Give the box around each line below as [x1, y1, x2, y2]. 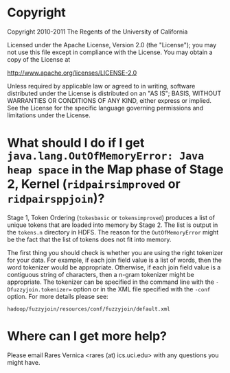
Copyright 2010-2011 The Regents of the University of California [7, 27, 188, 36]
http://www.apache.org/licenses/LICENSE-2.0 [7, 69, 137, 77]
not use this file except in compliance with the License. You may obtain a [7, 48, 213, 56]
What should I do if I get [7, 135, 145, 151]
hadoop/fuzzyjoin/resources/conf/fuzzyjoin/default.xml [7, 305, 170, 313]
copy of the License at [7, 55, 71, 63]
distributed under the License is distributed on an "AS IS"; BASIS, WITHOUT [7, 89, 222, 97]
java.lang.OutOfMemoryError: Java [7, 149, 205, 163]
